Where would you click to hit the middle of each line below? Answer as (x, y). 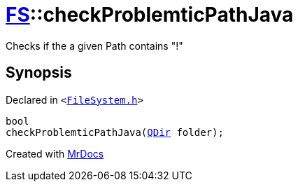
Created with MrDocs (55, 153)
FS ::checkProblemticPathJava (150, 15)
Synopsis (39, 73)
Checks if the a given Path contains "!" (94, 46)
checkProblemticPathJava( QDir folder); (115, 132)
